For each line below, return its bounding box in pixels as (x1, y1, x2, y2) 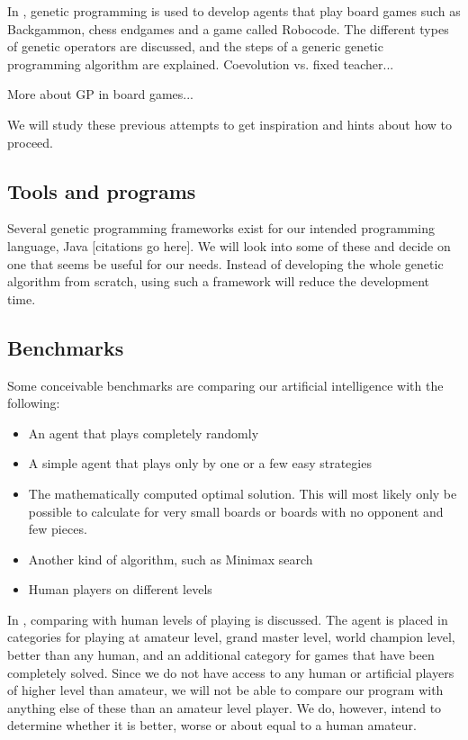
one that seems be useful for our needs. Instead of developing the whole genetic (7, 254, 444, 273)
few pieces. (28, 519, 87, 538)
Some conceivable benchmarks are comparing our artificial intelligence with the (7, 375, 444, 394)
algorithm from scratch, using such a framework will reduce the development (7, 272, 430, 291)
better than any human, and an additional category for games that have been (7, 645, 435, 664)
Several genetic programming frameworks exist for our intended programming (7, 219, 435, 238)
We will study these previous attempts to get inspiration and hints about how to (7, 114, 453, 133)
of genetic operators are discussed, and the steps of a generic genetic (7, 37, 383, 56)
